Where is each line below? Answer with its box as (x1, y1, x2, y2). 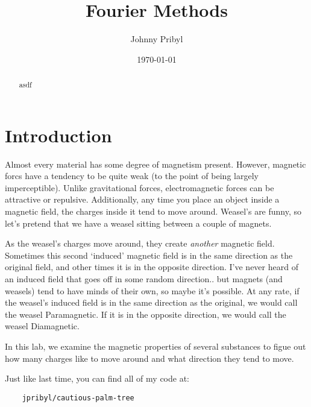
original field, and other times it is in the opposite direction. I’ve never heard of (5, 260, 298, 273)
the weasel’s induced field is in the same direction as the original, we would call (5, 296, 298, 309)
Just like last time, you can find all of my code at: (5, 372, 189, 385)
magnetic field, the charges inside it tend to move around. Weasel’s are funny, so (5, 205, 302, 218)
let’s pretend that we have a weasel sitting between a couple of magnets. (5, 216, 272, 229)
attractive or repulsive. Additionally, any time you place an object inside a (5, 193, 280, 206)
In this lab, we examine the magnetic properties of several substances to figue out (5, 340, 306, 353)
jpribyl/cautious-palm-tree (22, 393, 134, 402)
